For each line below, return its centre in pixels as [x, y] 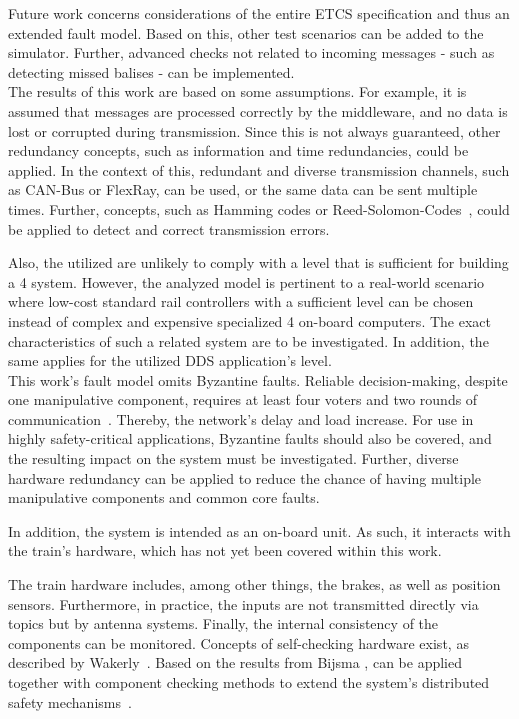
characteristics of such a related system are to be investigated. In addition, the [248, 340]
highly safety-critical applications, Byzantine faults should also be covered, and [250, 438]
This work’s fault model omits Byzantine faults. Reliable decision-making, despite [258, 379]
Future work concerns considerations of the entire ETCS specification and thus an [259, 13]
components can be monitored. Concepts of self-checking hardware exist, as [238, 642]
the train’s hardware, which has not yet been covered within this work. [225, 550]
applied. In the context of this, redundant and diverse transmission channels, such [259, 169]
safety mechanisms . [70, 701]
